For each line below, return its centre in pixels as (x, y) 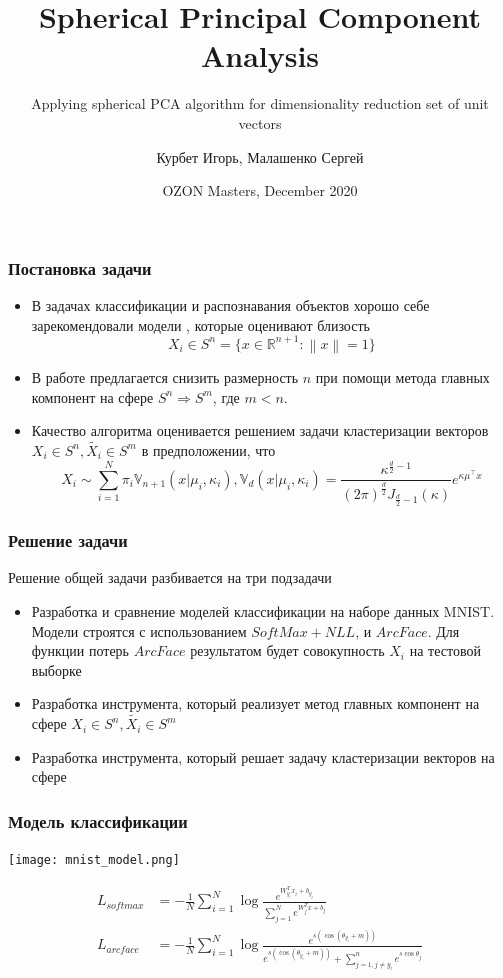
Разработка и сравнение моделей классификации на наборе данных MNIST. (263, 610)
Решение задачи (68, 540)
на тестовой (445, 650)
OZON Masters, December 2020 (260, 190)
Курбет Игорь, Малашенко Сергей (260, 156)
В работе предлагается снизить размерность (165, 376)
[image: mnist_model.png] (94, 860)
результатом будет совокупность (287, 650)
